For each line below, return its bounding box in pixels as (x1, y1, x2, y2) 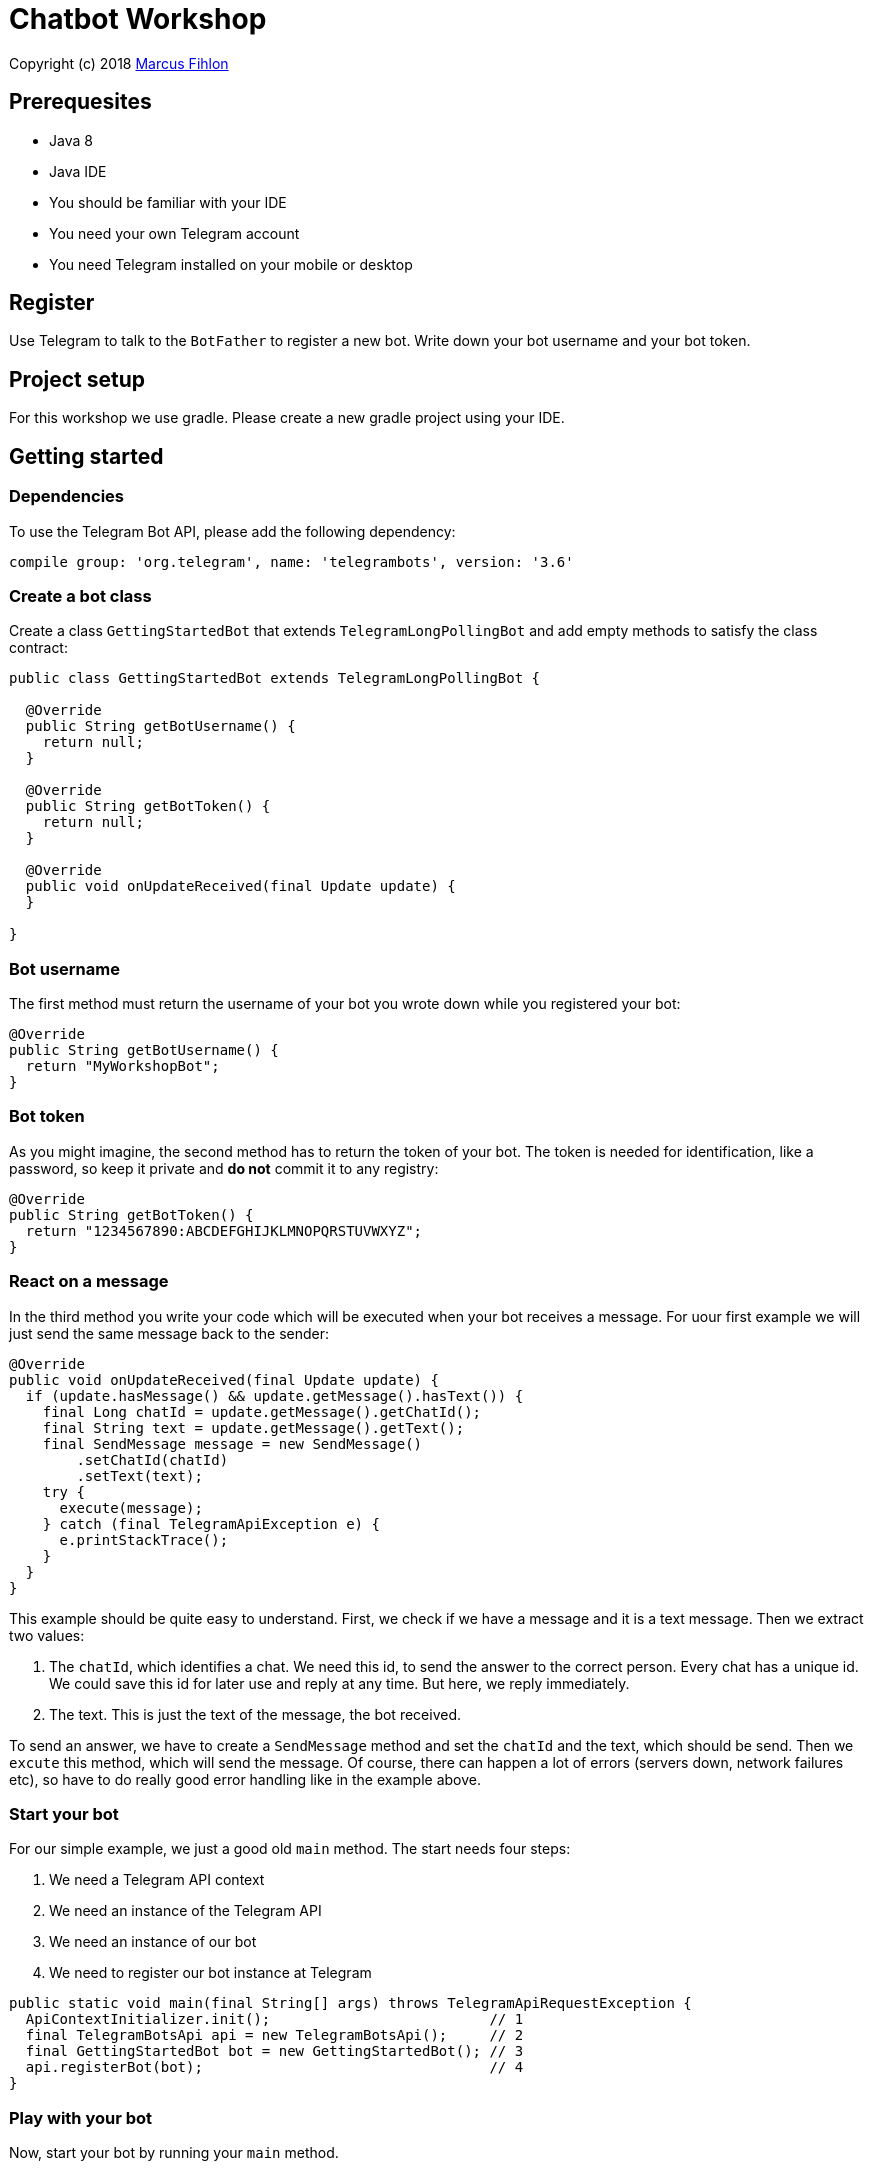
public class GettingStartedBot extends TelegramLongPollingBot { (9, 670, 541, 687)
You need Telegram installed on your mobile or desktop (49, 255, 413, 273)
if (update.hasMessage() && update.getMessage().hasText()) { (25, 1387, 524, 1404)
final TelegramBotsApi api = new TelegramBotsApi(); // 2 (25, 2027, 524, 2044)
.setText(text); (76, 1467, 203, 1484)
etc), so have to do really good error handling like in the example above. (9, 1770, 481, 1788)
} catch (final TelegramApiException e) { (42, 1515, 380, 1532)
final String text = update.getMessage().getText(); (42, 1419, 465, 1436)
